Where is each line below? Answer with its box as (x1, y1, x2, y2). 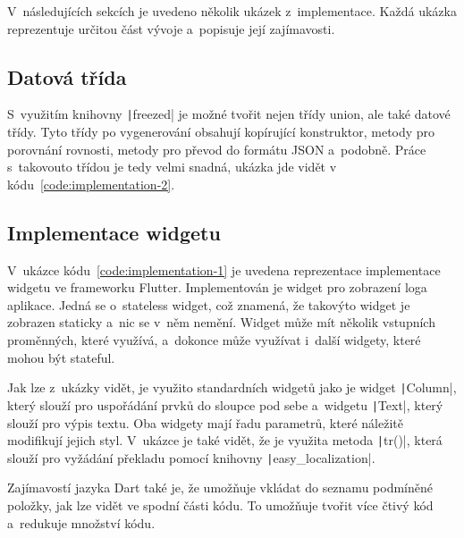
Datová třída (7, 63, 127, 90)
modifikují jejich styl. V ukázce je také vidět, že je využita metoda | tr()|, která (7, 431, 443, 450)
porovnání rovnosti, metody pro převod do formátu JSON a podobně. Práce (7, 139, 426, 158)
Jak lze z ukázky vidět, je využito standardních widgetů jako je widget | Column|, (7, 378, 457, 397)
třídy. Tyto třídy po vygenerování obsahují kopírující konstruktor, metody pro (7, 122, 435, 141)
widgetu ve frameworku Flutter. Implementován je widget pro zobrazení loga (7, 278, 427, 297)
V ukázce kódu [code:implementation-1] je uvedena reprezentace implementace (7, 260, 441, 279)
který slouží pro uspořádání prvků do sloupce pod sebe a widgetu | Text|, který (7, 395, 443, 414)
